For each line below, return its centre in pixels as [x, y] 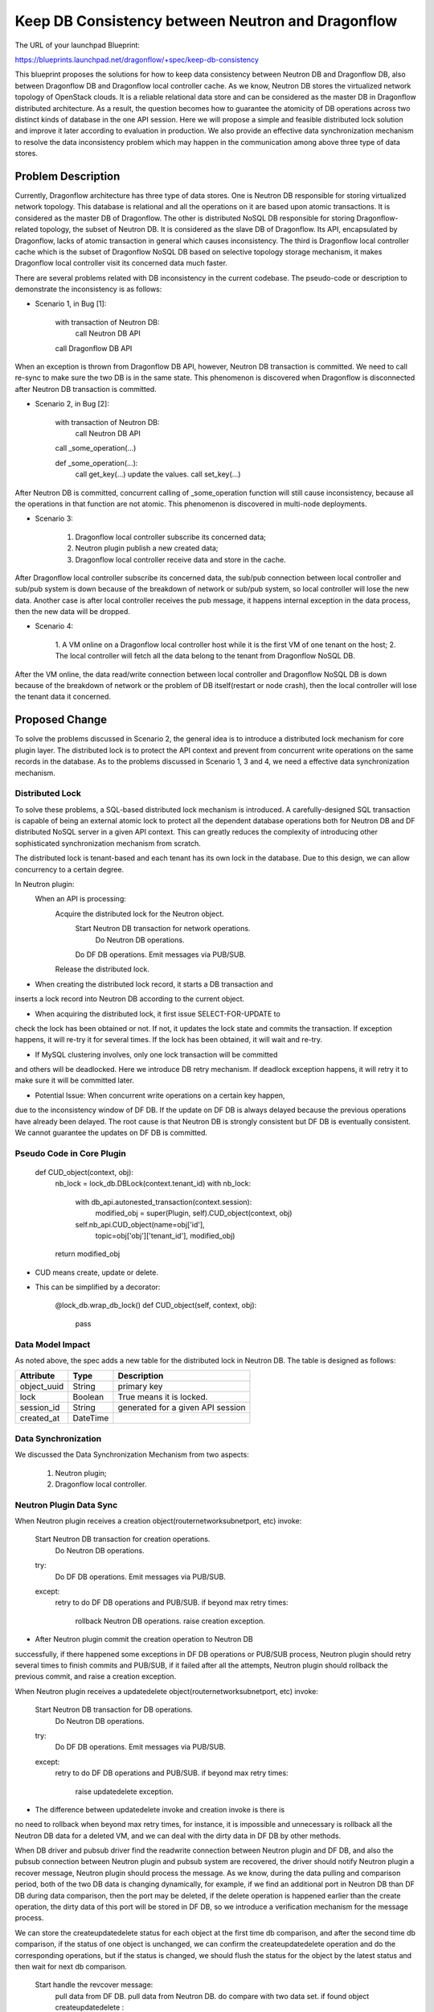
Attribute [37, 1376]
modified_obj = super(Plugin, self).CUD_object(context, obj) [194, 1213]
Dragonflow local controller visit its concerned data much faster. [121, 263]
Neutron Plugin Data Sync [66, 1505]
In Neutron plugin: [45, 884]
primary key [140, 1387]
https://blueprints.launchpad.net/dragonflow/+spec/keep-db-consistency [137, 60]
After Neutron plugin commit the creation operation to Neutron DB [144, 1639]
